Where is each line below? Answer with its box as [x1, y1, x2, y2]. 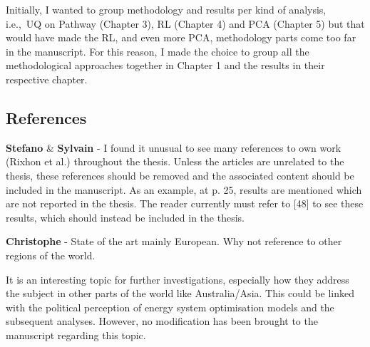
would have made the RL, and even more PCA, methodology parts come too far [6, 30, 356, 45]
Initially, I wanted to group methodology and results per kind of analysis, [6, 2, 327, 16]
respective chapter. [6, 71, 88, 86]
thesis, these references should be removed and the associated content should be [6, 167, 354, 182]
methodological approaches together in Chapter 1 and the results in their [6, 58, 325, 73]
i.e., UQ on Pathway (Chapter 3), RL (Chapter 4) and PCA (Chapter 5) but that [6, 16, 365, 31]
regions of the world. [6, 247, 96, 262]
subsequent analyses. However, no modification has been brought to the [6, 314, 318, 328]
